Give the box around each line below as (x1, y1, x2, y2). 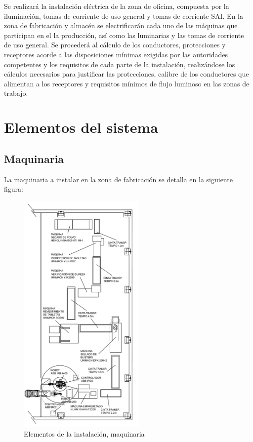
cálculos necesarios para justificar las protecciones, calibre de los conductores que (4, 69, 249, 79)
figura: (4, 184, 23, 194)
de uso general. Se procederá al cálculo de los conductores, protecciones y (4, 40, 226, 50)
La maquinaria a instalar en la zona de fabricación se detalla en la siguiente (4, 174, 233, 184)
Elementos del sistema (4, 117, 158, 137)
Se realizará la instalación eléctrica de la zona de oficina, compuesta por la (4, 1, 229, 11)
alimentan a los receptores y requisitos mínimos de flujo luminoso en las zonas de (4, 78, 250, 88)
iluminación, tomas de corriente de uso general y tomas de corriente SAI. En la (4, 10, 243, 21)
